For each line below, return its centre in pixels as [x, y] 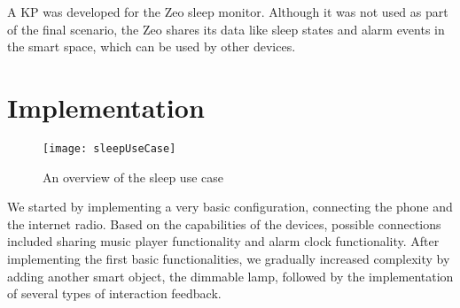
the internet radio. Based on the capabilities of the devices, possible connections [224, 223]
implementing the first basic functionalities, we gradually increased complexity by [229, 258]
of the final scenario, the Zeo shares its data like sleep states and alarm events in [226, 29]
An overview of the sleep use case [133, 177]
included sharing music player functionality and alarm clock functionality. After [223, 241]
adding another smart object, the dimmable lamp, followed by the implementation [230, 276]
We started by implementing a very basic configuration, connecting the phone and [230, 207]
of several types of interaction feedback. [114, 293]
